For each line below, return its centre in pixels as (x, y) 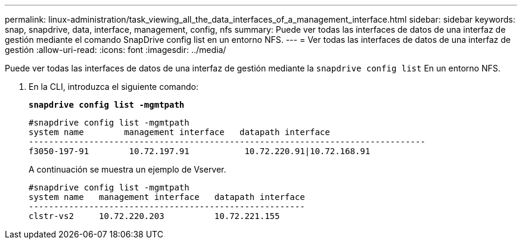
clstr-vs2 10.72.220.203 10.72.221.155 (154, 216)
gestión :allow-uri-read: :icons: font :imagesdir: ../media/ (116, 50)
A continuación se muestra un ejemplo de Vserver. (128, 169)
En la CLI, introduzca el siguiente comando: (114, 87)
